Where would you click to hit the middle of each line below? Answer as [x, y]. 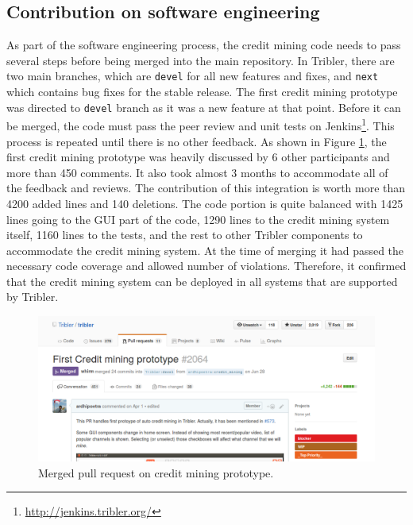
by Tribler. [33, 297]
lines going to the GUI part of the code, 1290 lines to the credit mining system [198, 219]
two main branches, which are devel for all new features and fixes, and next [193, 76]
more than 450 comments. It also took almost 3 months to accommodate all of [197, 172]
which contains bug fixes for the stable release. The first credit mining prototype [202, 92]
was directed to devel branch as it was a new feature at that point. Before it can [204, 107]
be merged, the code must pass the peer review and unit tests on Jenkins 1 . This [201, 124]
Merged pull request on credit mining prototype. [156, 472]
